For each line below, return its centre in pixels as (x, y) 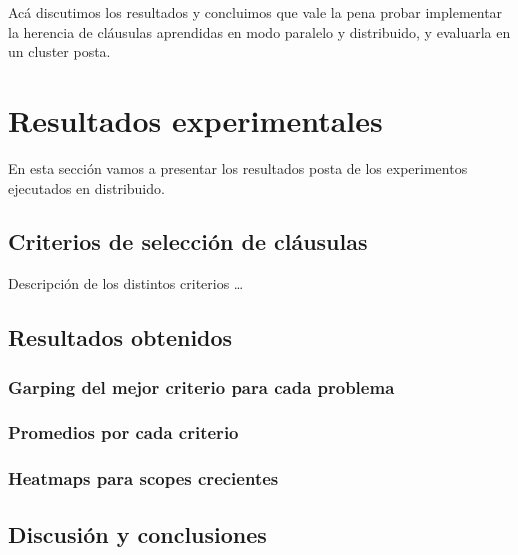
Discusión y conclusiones (137, 533)
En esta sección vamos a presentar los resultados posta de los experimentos (238, 167)
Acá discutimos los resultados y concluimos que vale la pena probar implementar (255, 12)
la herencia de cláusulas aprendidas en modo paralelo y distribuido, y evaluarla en (259, 31)
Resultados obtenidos (120, 337)
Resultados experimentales (195, 119)
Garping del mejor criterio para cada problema (201, 386)
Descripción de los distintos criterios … (126, 283)
